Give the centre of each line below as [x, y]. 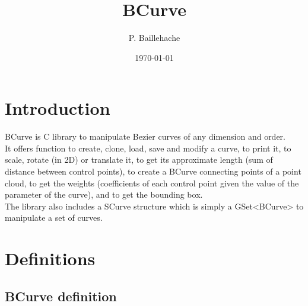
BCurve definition [61, 296]
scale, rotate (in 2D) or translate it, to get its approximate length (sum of [139, 160]
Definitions [50, 258]
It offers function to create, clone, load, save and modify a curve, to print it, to [148, 148]
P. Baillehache [154, 38]
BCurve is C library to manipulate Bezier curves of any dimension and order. [145, 136]
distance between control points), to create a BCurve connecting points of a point [153, 171]
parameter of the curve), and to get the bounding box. [104, 194]
